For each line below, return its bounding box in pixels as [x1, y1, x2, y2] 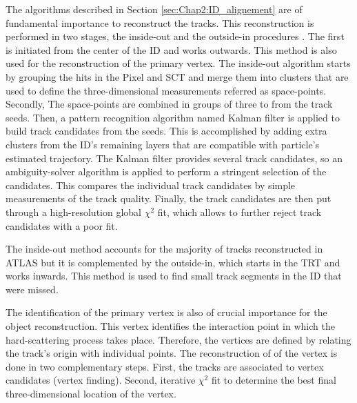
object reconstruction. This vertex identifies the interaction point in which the [6, 319, 335, 333]
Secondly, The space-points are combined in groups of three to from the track [6, 97, 333, 111]
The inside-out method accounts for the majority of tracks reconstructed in [6, 242, 323, 256]
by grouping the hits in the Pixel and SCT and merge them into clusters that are [6, 69, 349, 83]
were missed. [6, 282, 59, 296]
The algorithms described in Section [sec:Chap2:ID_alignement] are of [6, 2, 303, 16]
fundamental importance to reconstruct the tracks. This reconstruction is [6, 15, 314, 30]
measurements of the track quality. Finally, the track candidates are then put [6, 191, 331, 206]
